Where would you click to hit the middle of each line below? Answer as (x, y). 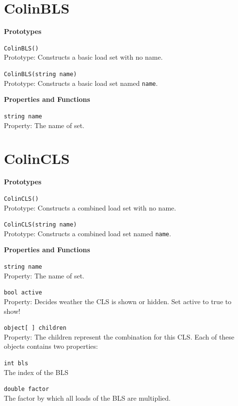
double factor (27, 389)
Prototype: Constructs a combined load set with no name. (90, 207)
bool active (23, 293)
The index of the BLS (36, 372)
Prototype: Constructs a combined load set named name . (87, 233)
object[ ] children (35, 328)
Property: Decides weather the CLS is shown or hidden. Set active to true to (118, 301)
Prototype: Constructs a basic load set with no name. (83, 57)
